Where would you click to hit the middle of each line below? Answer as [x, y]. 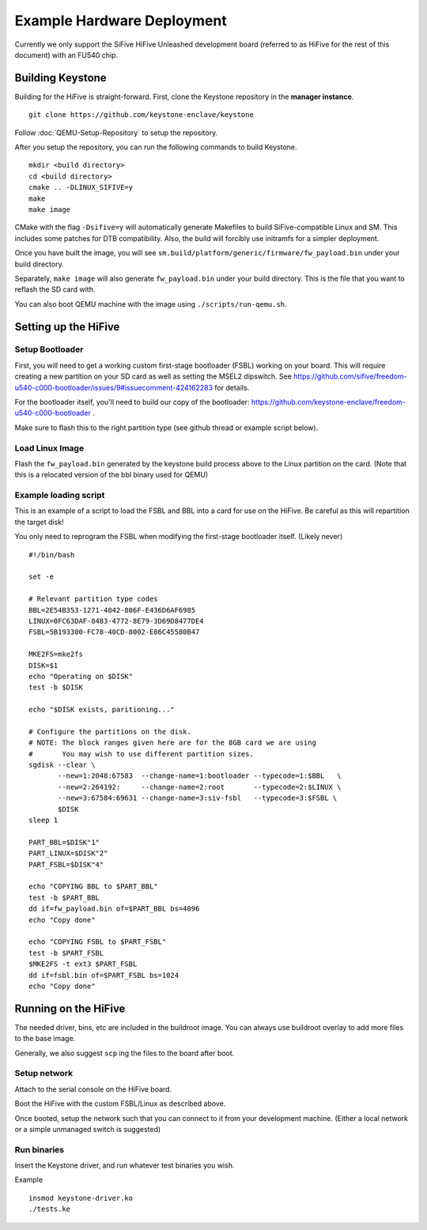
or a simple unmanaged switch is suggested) [88, 1129]
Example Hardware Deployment [121, 21]
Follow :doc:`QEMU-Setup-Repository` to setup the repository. [116, 132]
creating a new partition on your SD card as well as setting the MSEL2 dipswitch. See [153, 376]
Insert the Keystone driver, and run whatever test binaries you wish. [125, 1165]
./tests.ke [50, 1209]
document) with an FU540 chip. [66, 55]
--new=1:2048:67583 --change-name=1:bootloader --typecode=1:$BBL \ [200, 776]
